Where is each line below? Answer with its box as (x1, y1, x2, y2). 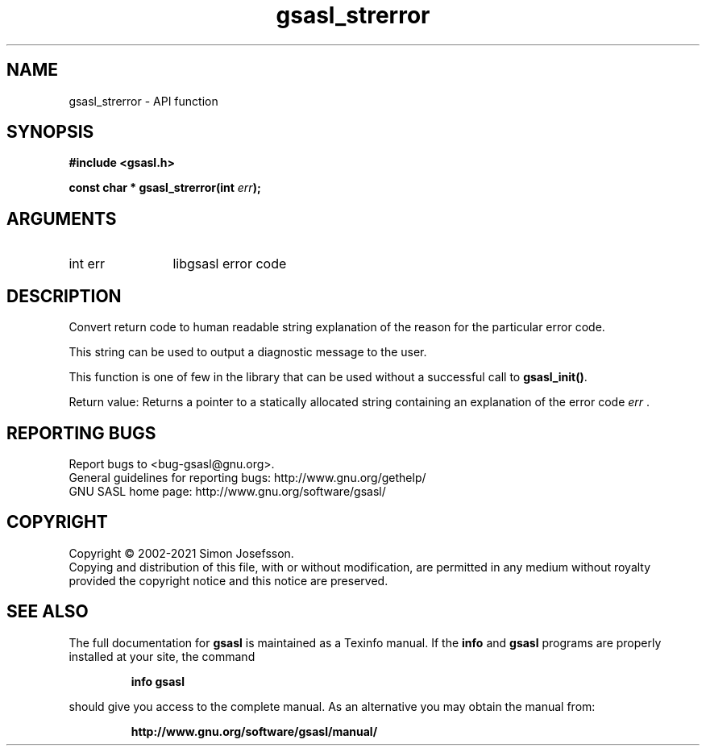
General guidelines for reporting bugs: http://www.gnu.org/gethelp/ (69, 470, 426, 484)
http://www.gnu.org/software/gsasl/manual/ (131, 724, 378, 738)
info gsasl (131, 674, 185, 688)
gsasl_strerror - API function (69, 93, 218, 108)
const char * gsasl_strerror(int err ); (69, 181, 261, 195)
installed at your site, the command (69, 649, 255, 663)
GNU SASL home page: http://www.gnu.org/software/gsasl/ (69, 484, 386, 498)
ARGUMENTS (6, 208, 117, 229)
